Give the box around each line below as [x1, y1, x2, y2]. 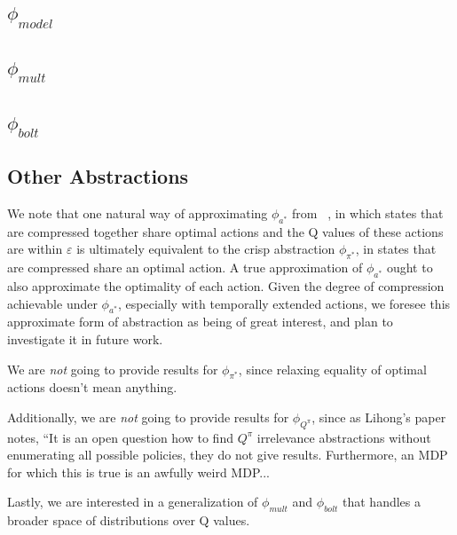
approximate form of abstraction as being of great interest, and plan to [7, 312, 393, 331]
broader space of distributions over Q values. [7, 511, 250, 530]
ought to [386, 258, 433, 277]
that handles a [343, 492, 422, 511]
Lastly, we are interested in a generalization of [7, 492, 258, 511]
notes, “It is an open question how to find [7, 428, 233, 446]
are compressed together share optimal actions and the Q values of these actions [7, 222, 444, 240]
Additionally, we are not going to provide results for [7, 407, 289, 426]
